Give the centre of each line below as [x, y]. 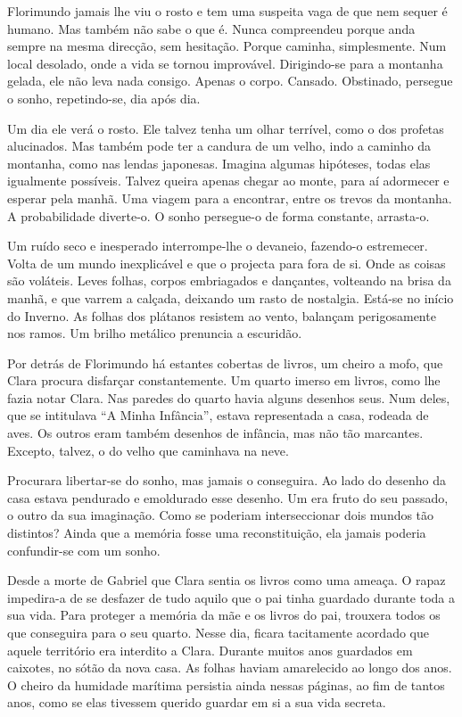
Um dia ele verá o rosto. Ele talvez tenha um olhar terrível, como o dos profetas [226, 128]
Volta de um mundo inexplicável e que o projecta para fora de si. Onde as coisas [227, 263]
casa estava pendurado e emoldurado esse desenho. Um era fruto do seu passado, [228, 497]
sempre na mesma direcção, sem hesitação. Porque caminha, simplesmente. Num [227, 46]
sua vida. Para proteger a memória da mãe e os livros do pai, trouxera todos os [224, 615]
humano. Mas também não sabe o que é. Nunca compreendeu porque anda [211, 28]
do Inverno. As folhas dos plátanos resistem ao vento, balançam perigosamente [222, 315]
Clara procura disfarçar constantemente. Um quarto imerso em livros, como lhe [224, 380]
